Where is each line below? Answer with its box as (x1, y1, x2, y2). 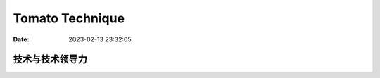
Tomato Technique (13, 11, 125, 26)
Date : (13, 35, 30, 44)
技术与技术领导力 (13, 53, 87, 65)
